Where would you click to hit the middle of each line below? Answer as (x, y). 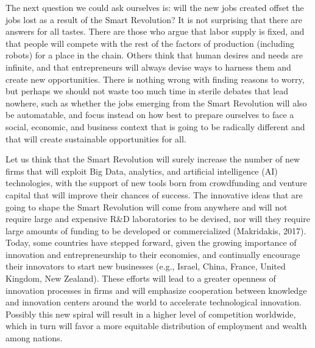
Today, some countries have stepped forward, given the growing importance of (151, 242)
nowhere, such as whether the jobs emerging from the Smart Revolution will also (156, 103)
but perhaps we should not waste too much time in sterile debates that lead (147, 91)
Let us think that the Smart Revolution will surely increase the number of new (153, 159)
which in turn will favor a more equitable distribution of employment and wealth (156, 326)
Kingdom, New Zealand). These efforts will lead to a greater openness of (141, 278)
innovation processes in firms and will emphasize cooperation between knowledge (156, 290)
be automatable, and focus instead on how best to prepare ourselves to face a (150, 115)
